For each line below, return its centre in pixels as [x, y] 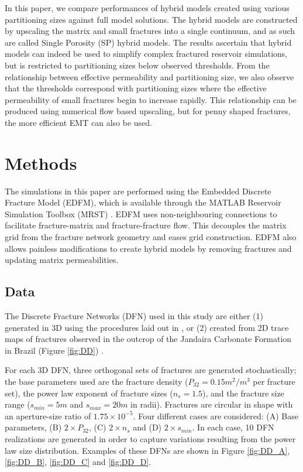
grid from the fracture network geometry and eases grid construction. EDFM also [151, 237]
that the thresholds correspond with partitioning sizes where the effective [136, 88]
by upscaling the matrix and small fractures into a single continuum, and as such [150, 31]
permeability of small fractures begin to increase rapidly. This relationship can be [151, 99]
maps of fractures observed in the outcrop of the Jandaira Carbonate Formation [148, 339]
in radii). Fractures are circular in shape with [212, 404]
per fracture [274, 381]
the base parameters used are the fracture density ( [97, 381]
